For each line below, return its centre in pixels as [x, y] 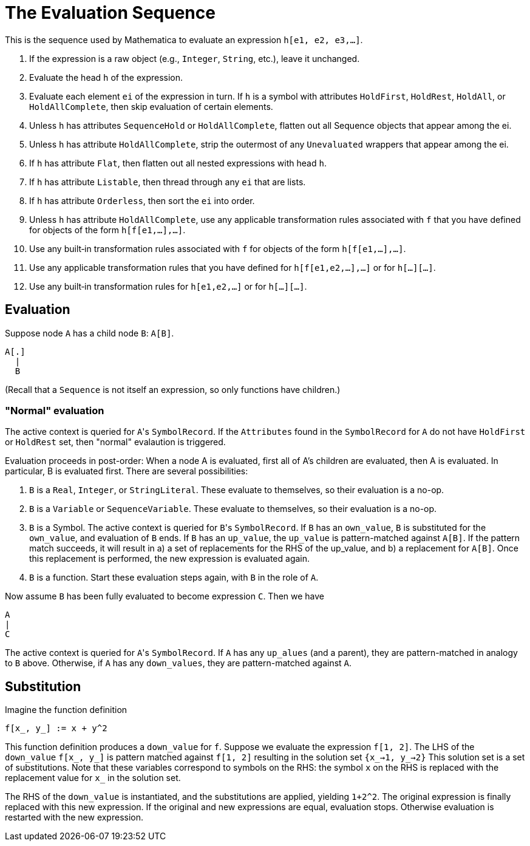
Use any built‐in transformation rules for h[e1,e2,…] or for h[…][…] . [168, 286]
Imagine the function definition [66, 710]
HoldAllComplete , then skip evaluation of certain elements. [151, 106]
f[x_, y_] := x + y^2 [56, 728]
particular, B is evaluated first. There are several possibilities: [127, 471]
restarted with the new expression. [74, 817]
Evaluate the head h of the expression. [106, 77]
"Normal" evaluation [55, 410]
